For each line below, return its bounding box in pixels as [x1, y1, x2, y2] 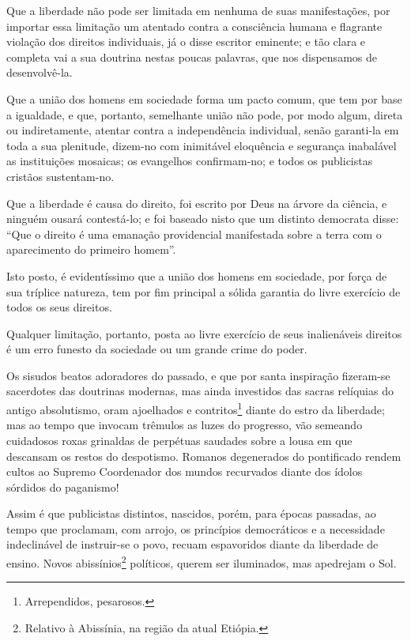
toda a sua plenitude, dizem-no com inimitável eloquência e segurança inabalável [6, 137, 397, 153]
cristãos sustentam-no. [6, 168, 115, 184]
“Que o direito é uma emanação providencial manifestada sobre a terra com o [6, 225, 382, 242]
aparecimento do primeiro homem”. [6, 241, 176, 258]
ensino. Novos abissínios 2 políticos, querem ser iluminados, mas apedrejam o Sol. [6, 552, 397, 571]
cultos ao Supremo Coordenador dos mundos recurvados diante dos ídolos [6, 463, 363, 480]
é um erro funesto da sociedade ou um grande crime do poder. [6, 341, 307, 357]
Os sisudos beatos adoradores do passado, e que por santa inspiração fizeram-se [6, 367, 390, 383]
